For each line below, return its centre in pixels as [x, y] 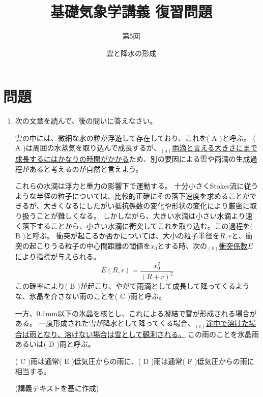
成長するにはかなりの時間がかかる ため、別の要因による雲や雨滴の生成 [133, 158]
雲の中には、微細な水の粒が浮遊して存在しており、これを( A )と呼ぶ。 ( [135, 138]
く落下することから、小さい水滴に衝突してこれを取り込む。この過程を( [134, 225]
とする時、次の [182, 245]
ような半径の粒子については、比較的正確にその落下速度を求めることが [132, 195]
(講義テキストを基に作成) [57, 388]
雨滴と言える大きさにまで [215, 148]
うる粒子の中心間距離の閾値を [100, 245]
